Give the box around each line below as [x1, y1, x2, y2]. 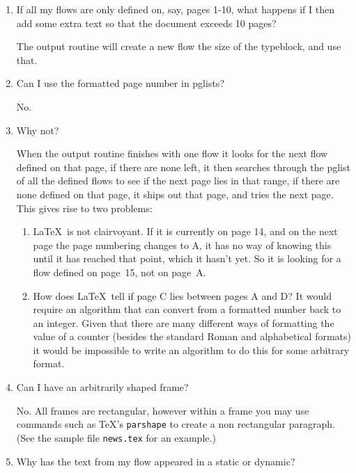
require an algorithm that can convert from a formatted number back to [33, 302, 341, 316]
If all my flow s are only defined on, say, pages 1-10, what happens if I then [16, 2, 334, 16]
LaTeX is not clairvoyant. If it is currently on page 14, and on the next [33, 224, 338, 239]
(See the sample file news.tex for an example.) [16, 430, 216, 444]
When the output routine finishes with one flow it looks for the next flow [16, 146, 328, 161]
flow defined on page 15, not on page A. [33, 264, 206, 279]
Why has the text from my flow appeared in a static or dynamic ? [16, 454, 295, 468]
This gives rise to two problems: [16, 200, 153, 215]
